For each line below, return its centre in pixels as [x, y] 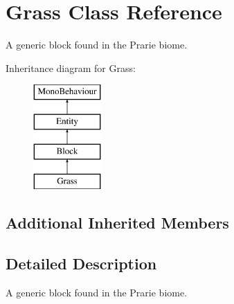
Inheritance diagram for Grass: [71, 68]
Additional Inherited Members [117, 223]
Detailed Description [81, 263]
